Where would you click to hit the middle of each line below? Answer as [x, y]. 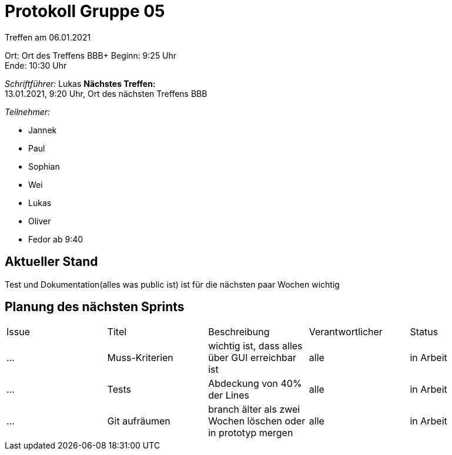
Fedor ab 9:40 [56, 239]
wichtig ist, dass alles [255, 346]
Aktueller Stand [51, 262]
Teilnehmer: [28, 112]
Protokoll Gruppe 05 [85, 11]
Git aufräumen [139, 421]
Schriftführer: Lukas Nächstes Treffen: [80, 83]
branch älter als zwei [254, 409]
